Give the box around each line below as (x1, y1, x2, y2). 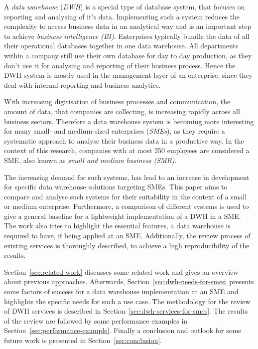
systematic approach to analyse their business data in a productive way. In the (4, 135, 244, 146)
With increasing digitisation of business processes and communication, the (4, 96, 231, 107)
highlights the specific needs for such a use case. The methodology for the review (4, 296, 251, 306)
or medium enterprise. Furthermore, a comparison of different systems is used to (4, 201, 249, 211)
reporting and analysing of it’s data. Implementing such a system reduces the (4, 11, 240, 21)
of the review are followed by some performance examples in (4, 315, 188, 326)
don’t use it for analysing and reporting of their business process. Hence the (4, 60, 236, 70)
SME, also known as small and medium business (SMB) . (4, 155, 177, 165)
